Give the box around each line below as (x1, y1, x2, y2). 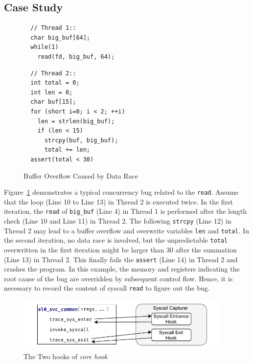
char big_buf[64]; (30, 34, 91, 41)
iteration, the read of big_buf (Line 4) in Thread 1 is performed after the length (4, 206, 247, 216)
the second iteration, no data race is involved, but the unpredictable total (4, 235, 228, 245)
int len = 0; (30, 89, 73, 96)
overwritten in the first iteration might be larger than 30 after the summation (4, 244, 237, 254)
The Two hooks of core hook (23, 351, 108, 361)
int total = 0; (30, 79, 80, 87)
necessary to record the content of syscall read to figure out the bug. (4, 283, 210, 293)
